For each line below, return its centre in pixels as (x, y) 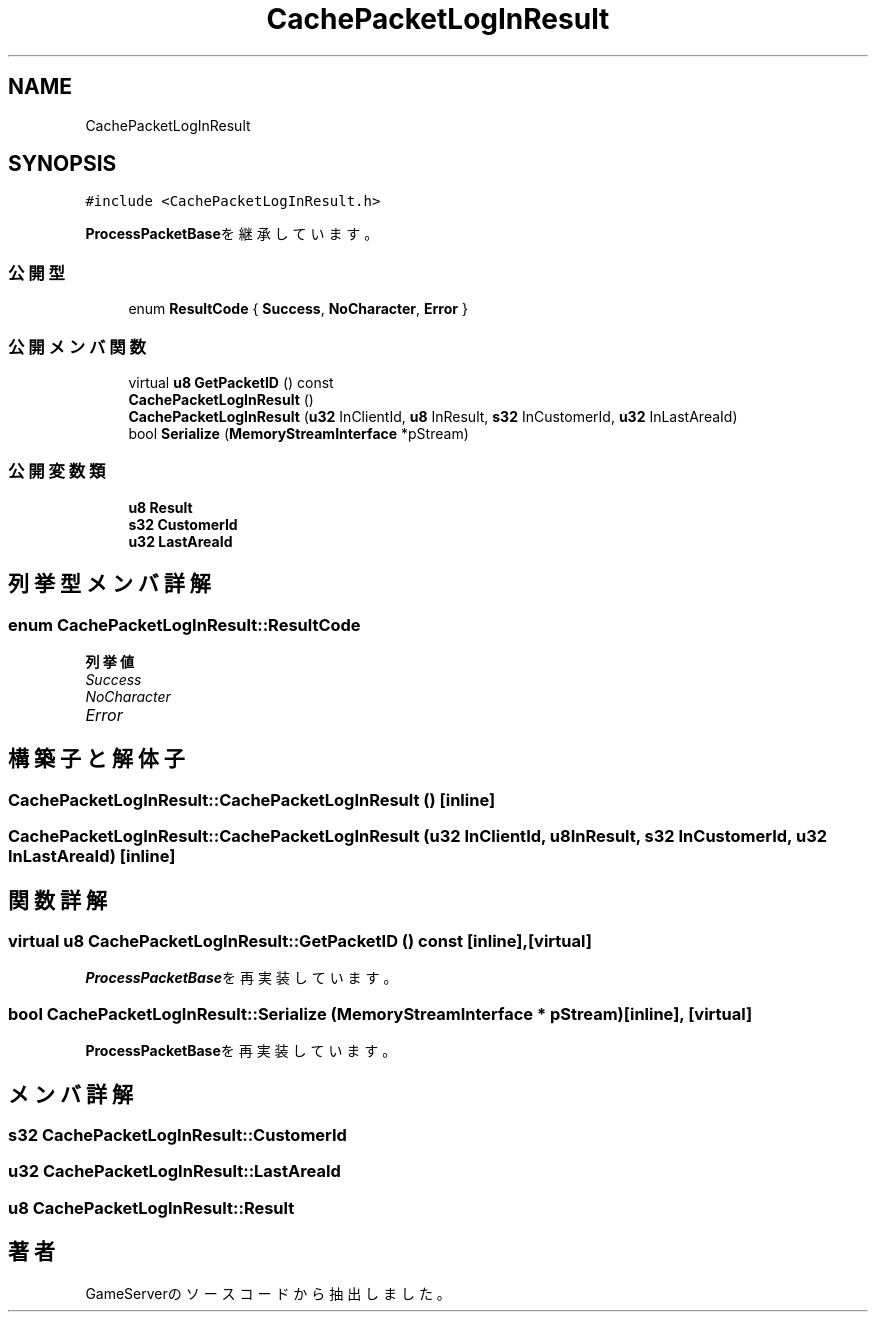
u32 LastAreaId (180, 541)
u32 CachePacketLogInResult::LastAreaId (174, 1171)
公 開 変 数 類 (57, 471)
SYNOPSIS (62, 164)
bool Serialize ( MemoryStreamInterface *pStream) (298, 433)
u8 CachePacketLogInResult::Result (151, 1207)
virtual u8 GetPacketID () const (231, 382)
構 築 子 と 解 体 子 (96, 759)
